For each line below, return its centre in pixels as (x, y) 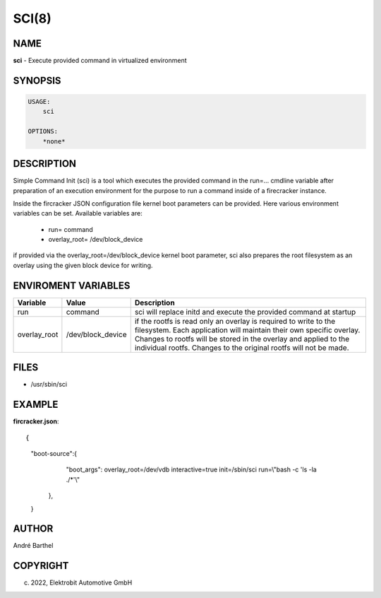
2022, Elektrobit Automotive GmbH (81, 582)
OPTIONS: (43, 131)
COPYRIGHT (41, 566)
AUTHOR (33, 529)
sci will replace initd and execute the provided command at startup (245, 312)
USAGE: (39, 102)
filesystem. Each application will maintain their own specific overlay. (247, 330)
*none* (54, 141)
